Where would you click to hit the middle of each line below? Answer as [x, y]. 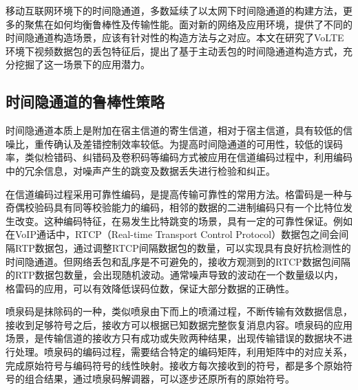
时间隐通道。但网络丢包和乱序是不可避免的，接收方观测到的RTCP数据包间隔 [178, 261]
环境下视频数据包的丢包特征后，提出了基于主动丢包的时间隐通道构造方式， [174, 51]
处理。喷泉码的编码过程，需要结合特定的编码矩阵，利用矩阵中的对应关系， [183, 352]
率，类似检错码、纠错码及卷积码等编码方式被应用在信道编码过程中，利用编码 [179, 157]
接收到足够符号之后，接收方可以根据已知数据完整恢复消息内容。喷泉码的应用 [179, 324]
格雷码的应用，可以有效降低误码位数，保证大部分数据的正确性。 [150, 288]
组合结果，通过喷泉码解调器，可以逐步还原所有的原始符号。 [159, 379]
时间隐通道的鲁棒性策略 [85, 101]
